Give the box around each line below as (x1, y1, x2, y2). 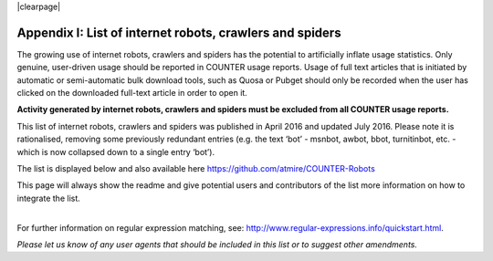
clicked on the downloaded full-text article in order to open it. (16, 88, 248, 99)
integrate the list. (16, 193, 81, 204)
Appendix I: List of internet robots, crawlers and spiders (16, 25, 341, 40)
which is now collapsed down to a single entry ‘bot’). (16, 146, 215, 157)
